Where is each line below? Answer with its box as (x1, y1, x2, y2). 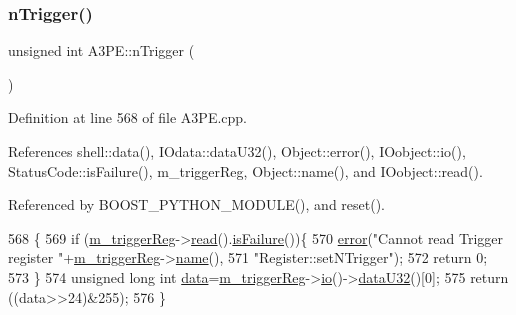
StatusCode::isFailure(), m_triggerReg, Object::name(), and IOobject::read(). (8, 160, 483, 181)
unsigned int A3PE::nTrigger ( (8, 40, 195, 61)
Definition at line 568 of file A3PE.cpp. (8, 107, 248, 128)
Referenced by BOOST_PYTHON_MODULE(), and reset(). (8, 194, 386, 215)
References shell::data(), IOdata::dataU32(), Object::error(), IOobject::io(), (8, 141, 466, 161)
